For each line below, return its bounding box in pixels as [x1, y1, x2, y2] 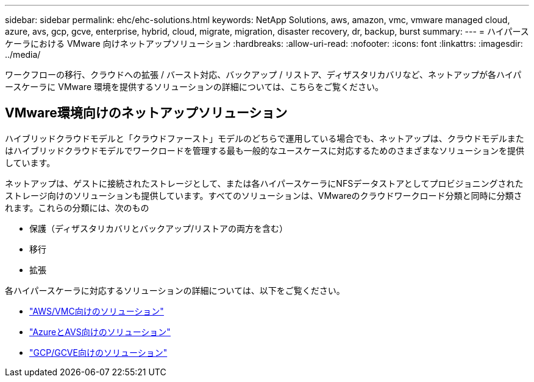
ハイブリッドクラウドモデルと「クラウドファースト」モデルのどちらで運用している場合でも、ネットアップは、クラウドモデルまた [5, 133, 524, 144]
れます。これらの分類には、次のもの [5, 202, 149, 213]
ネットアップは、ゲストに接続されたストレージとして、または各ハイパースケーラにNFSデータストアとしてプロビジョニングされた [5, 178, 524, 189]
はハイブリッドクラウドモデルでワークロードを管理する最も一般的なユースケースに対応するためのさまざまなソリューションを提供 [5, 145, 525, 156]
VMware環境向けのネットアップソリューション [5, 105, 288, 121]
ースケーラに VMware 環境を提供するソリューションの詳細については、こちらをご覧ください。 [5, 82, 384, 92]
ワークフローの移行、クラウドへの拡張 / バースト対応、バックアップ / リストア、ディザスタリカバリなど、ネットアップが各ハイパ [5, 69, 522, 80]
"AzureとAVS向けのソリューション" [29, 326, 171, 337]
